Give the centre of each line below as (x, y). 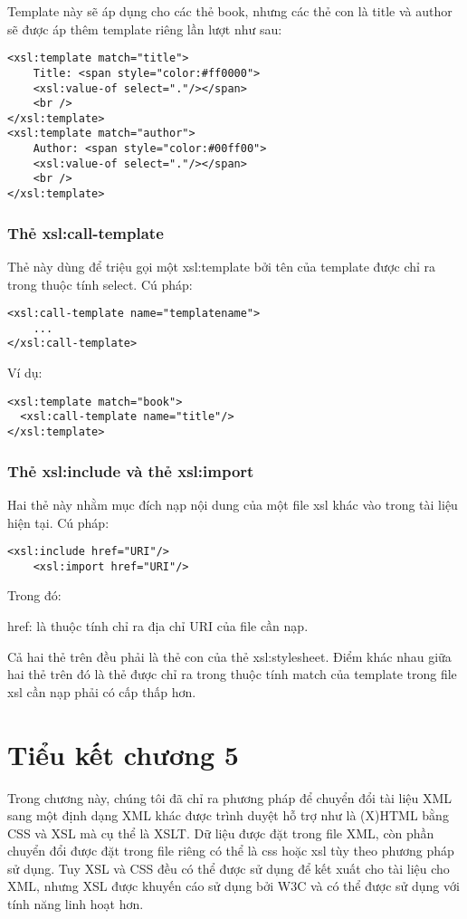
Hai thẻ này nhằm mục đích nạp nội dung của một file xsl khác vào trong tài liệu (233, 504)
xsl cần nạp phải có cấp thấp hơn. (102, 691)
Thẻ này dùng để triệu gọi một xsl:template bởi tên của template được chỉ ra (222, 266)
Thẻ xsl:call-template (86, 232)
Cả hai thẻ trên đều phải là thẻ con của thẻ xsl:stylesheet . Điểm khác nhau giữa (229, 656)
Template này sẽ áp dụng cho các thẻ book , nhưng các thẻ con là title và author (230, 11)
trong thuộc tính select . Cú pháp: (100, 284)
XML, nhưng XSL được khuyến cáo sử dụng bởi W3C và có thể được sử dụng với (233, 886)
